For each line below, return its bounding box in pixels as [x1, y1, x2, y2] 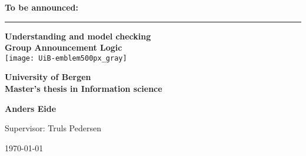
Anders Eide [5, 102, 56, 114]
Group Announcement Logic [5, 41, 122, 54]
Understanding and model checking [5, 29, 151, 42]
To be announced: [5, 1, 79, 13]
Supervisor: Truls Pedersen [5, 122, 101, 134]
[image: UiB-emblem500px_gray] [5, 54, 127, 62]
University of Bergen [5, 71, 91, 83]
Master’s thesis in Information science [5, 82, 162, 95]
